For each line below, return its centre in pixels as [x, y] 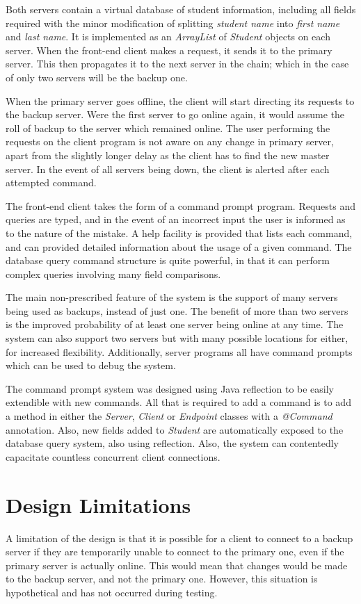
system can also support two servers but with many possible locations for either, [177, 338]
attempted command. [51, 182]
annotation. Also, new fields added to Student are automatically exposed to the [175, 429]
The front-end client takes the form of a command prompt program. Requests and [181, 205]
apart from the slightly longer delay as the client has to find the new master [168, 155]
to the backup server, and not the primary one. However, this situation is [162, 579]
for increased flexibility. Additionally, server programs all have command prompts [179, 351]
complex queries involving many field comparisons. [113, 274]
